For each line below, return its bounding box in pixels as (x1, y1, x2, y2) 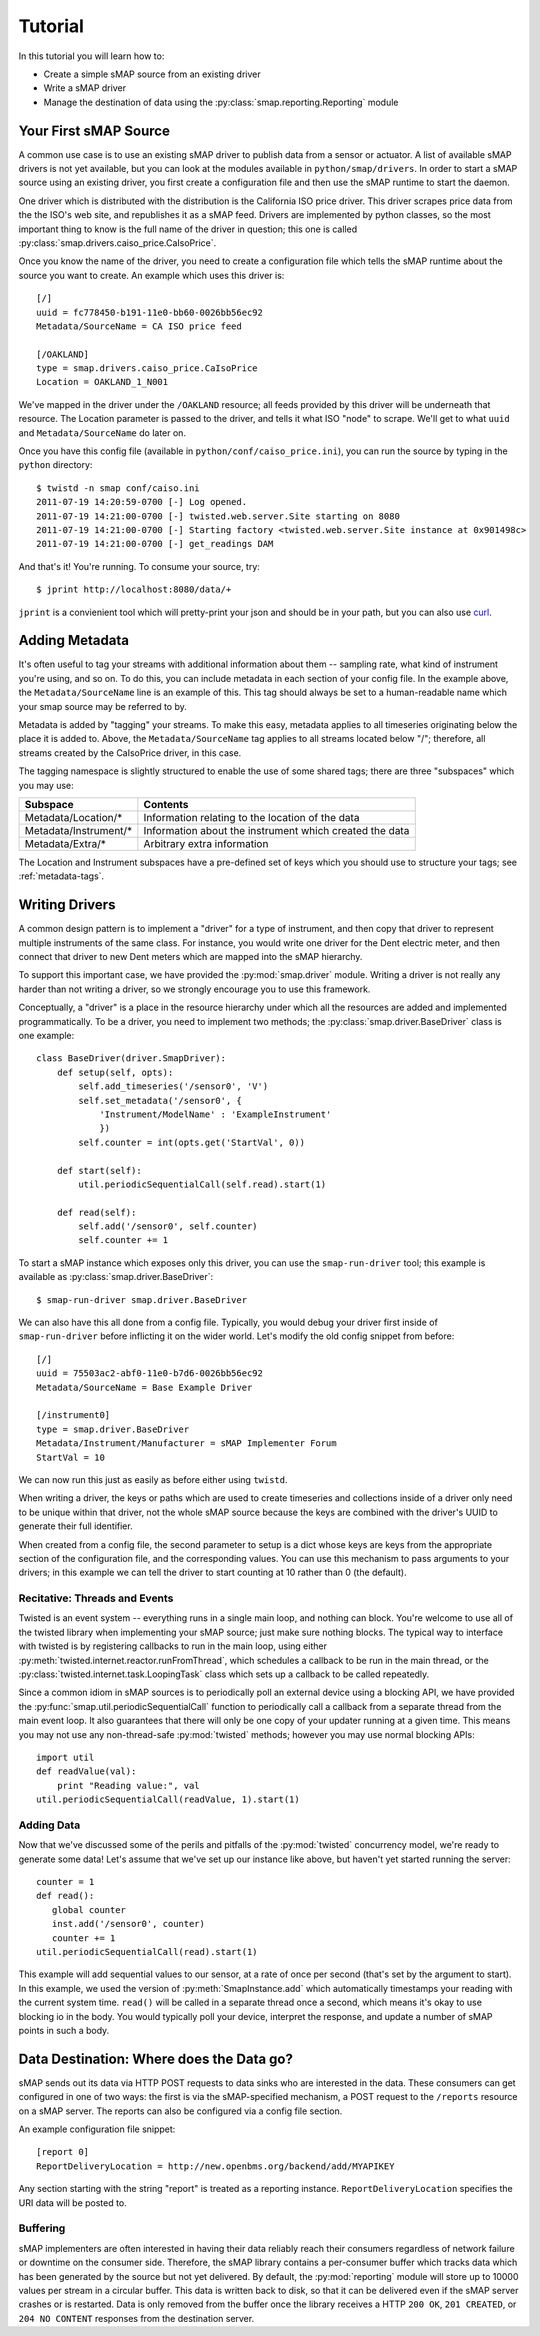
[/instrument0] (36, 1410, 111, 1421)
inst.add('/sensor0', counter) (51, 1918, 205, 1930)
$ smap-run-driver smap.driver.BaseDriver (36, 1294, 248, 1305)
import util (36, 1751, 95, 1763)
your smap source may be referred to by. (18, 700, 187, 712)
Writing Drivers (18, 896, 116, 914)
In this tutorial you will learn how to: (18, 50, 165, 62)
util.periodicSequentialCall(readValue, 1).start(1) (36, 1794, 300, 1805)
